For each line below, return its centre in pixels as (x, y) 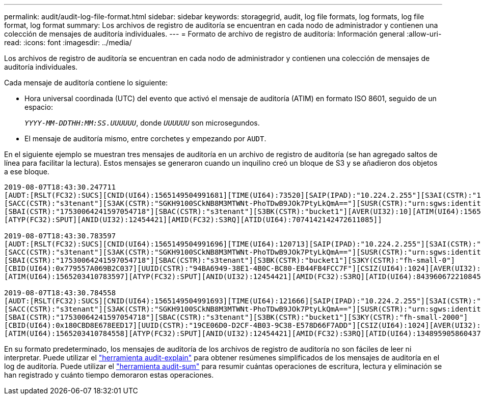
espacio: (39, 107)
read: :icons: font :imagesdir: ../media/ (68, 42)
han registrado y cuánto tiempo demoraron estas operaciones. (109, 375)
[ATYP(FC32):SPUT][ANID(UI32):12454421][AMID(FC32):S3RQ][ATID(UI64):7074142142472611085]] (193, 220)
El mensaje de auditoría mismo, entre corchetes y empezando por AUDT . (145, 139)
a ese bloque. (27, 172)
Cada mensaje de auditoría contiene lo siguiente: (86, 83)
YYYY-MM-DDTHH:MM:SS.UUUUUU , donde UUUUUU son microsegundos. (142, 123)
